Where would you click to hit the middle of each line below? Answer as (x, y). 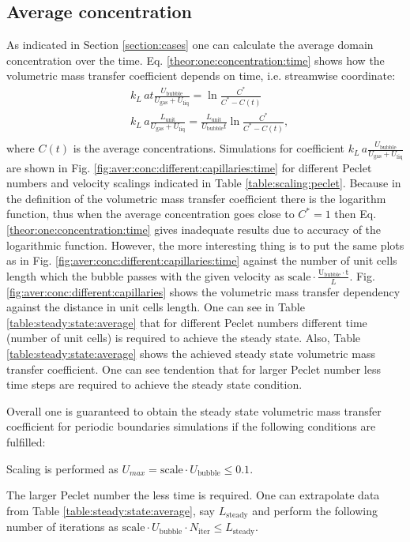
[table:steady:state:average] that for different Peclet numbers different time (187, 322)
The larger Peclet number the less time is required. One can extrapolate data (193, 495)
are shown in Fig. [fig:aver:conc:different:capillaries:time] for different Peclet (189, 167)
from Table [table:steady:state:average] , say (111, 510)
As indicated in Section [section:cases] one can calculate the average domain (190, 45)
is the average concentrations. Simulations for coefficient (209, 148)
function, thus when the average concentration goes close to (150, 214)
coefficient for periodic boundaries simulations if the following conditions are (191, 426)
